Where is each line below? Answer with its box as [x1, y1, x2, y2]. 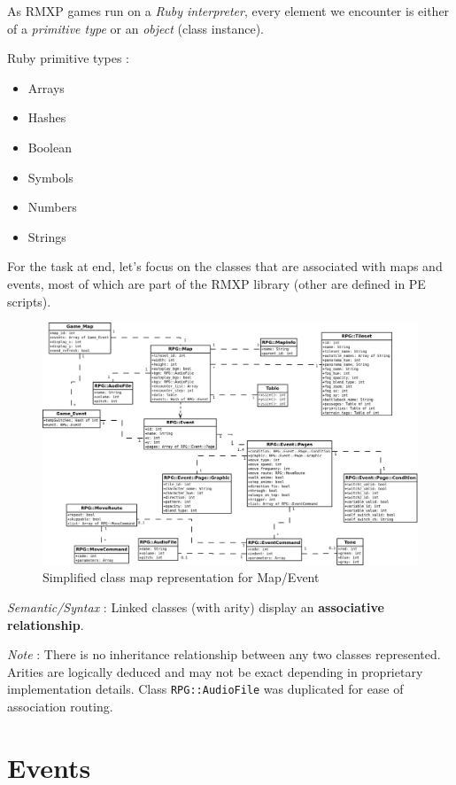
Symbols [27, 167, 73, 186]
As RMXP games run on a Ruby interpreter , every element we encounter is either [7, 2, 450, 19]
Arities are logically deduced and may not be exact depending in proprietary [7, 662, 423, 680]
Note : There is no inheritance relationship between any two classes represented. [7, 645, 441, 664]
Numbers [27, 198, 77, 216]
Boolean [27, 137, 72, 156]
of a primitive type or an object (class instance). [7, 19, 264, 37]
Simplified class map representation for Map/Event [43, 568, 320, 587]
